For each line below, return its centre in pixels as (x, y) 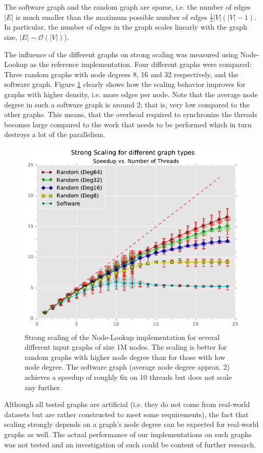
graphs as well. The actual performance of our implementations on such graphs (128, 434)
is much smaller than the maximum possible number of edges (111, 17)
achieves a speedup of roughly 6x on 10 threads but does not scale (128, 377)
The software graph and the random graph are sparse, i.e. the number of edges (127, 7)
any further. (43, 387)
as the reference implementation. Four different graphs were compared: (141, 64)
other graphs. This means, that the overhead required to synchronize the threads (131, 114)
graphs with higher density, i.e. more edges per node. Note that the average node (131, 94)
